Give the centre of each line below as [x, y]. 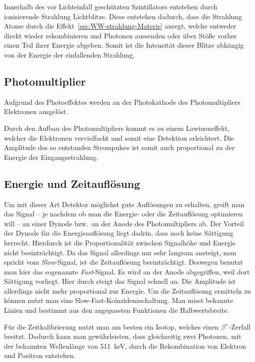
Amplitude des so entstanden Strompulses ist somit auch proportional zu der [119, 147]
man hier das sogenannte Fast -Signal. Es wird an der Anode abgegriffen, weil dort [127, 271]
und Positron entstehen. [40, 355]
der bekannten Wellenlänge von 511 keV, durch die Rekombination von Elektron [125, 346]
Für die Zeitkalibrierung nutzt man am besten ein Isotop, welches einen [111, 326]
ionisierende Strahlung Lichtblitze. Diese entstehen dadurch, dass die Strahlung [123, 16]
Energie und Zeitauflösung [72, 183]
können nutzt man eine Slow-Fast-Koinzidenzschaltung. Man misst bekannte [119, 300]
